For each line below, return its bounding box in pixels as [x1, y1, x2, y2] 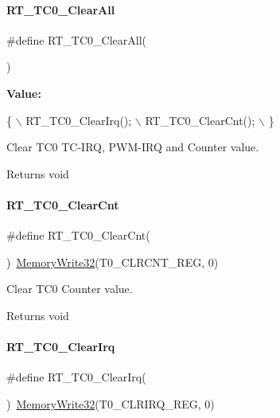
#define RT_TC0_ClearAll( [6, 31, 147, 48]
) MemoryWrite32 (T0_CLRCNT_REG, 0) [6, 253, 219, 270]
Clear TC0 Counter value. [6, 280, 133, 297]
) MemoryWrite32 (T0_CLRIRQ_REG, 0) [6, 395, 215, 412]
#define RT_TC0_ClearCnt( [6, 227, 150, 244]
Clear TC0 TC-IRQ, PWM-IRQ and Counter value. [6, 139, 259, 155]
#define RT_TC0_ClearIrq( [6, 369, 146, 385]
